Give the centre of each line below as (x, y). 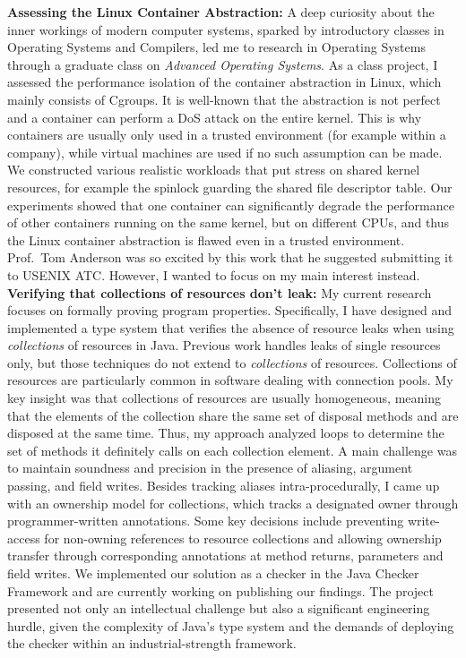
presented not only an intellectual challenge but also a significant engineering (219, 608)
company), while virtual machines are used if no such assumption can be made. (225, 152)
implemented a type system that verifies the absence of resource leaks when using (231, 327)
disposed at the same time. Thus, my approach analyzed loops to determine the (226, 433)
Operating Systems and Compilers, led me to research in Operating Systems (216, 47)
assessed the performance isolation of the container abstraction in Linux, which (224, 82)
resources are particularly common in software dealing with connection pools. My (230, 380)
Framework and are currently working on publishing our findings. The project (220, 590)
